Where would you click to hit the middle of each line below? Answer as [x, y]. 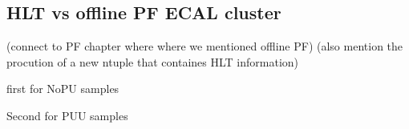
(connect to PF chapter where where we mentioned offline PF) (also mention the [205, 46]
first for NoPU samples [63, 89]
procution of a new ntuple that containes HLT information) [152, 61]
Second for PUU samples [67, 115]
